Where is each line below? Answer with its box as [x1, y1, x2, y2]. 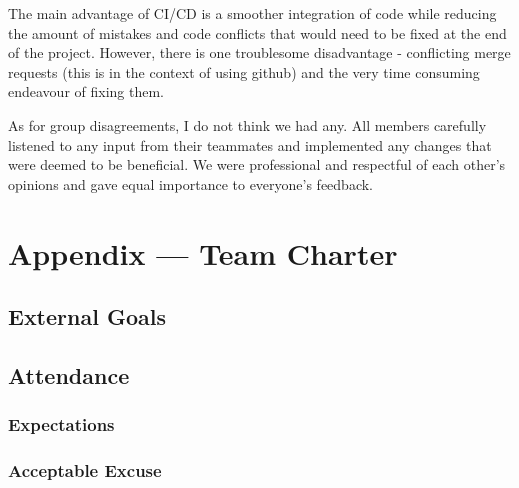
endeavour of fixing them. [8, 81, 165, 102]
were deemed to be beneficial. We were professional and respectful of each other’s [8, 154, 506, 175]
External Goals [8, 301, 166, 332]
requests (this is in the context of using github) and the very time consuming [8, 61, 480, 82]
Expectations [8, 412, 115, 437]
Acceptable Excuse [8, 458, 162, 483]
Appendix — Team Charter [8, 232, 398, 273]
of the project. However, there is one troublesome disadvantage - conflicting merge [8, 42, 511, 63]
